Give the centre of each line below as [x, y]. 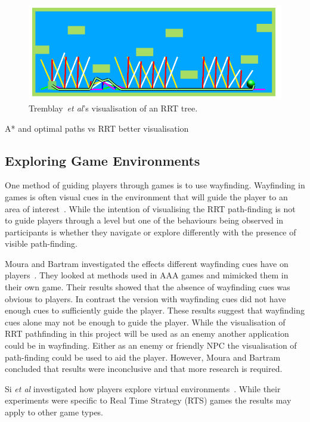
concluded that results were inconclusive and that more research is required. [144, 369]
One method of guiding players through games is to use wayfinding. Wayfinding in [155, 185]
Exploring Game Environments [103, 160]
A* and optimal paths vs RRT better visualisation [97, 128]
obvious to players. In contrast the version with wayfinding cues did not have [145, 298]
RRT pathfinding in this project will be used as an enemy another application [147, 333]
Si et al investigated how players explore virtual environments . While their [143, 388]
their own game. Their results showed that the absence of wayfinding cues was [148, 287]
